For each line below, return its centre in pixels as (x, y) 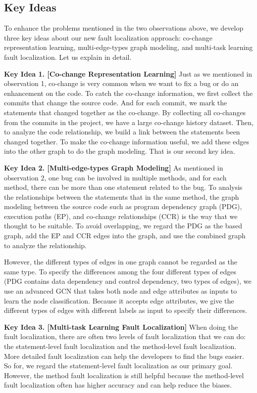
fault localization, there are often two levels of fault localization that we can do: (125, 336)
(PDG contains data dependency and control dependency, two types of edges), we (128, 281)
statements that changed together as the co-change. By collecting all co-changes (125, 112)
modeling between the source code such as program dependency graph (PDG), (123, 206)
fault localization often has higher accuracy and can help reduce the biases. (118, 385)
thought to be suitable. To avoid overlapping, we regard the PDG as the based (123, 226)
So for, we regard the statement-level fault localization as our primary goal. (118, 366)
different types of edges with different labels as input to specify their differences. (126, 310)
